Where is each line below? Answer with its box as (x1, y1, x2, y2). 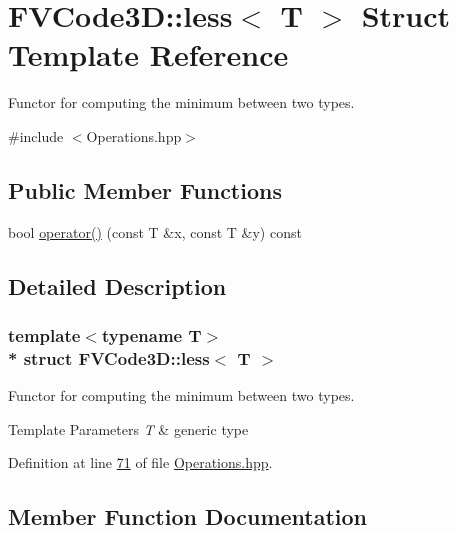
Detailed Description (8, 270, 227, 301)
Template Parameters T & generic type (8, 418, 249, 439)
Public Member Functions (8, 174, 282, 205)
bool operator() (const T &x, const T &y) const (8, 221, 302, 242)
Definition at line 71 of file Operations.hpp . (8, 452, 273, 473)
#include (8, 125, 64, 146)
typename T (101, 323, 202, 347)
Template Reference (8, 34, 289, 75)
